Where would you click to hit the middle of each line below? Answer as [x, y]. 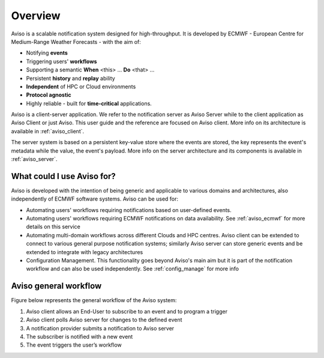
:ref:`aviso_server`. [34, 159]
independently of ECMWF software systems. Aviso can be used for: [95, 199]
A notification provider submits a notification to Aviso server [100, 328]
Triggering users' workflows [61, 61]
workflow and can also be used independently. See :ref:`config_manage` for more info [133, 269]
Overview [36, 16]
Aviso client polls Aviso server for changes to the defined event [104, 320]
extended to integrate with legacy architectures [85, 252]
